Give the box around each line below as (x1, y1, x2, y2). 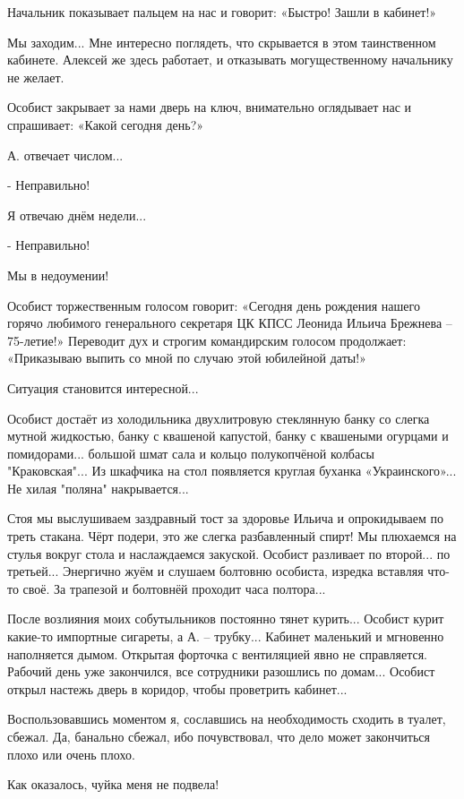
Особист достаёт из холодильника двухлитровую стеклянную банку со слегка (7, 408, 430, 427)
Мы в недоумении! (7, 265, 109, 284)
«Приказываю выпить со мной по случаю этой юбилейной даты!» (7, 348, 366, 367)
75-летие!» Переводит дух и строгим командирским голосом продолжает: (7, 331, 407, 349)
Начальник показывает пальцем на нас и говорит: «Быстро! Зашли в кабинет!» (7, 3, 437, 21)
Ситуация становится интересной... (7, 378, 199, 397)
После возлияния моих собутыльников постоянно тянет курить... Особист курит (7, 609, 444, 628)
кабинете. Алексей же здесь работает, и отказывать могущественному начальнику (7, 50, 453, 69)
